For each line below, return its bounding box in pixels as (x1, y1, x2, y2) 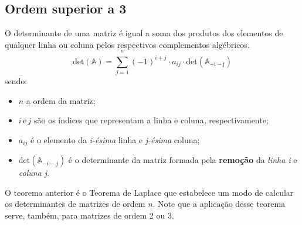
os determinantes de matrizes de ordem (5, 198, 145, 210)
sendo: (5, 75, 28, 87)
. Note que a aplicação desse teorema (152, 198, 286, 210)
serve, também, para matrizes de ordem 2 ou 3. (5, 209, 174, 221)
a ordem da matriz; (26, 94, 96, 106)
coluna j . (18, 167, 50, 179)
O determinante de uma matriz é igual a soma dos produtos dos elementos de (5, 27, 283, 39)
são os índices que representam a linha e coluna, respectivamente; (33, 114, 269, 126)
